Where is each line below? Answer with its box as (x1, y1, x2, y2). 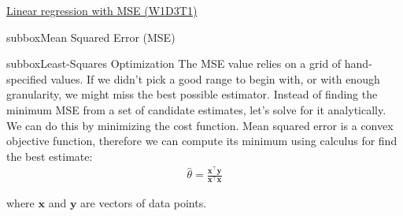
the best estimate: (6, 147, 93, 164)
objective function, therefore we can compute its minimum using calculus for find (6, 132, 397, 149)
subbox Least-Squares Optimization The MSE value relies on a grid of (6, 55, 342, 72)
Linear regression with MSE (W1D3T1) (6, 2, 198, 18)
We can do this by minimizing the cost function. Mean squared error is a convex (6, 117, 394, 133)
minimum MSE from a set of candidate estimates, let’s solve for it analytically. (6, 101, 386, 117)
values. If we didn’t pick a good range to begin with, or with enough (50, 70, 380, 87)
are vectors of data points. (80, 195, 207, 211)
